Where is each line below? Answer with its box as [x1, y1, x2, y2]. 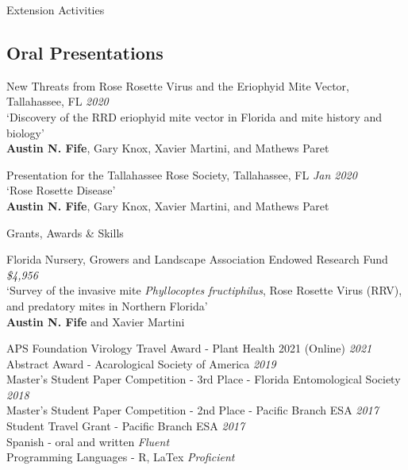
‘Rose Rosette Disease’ [6, 182, 116, 198]
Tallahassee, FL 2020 [6, 93, 109, 110]
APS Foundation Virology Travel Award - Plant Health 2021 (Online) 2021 [6, 340, 372, 356]
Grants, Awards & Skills [6, 224, 124, 241]
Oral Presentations [6, 40, 164, 64]
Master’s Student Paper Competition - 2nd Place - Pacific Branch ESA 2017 [6, 402, 379, 418]
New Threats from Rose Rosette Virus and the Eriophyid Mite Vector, [6, 77, 349, 94]
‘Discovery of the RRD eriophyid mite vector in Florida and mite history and [6, 108, 383, 125]
